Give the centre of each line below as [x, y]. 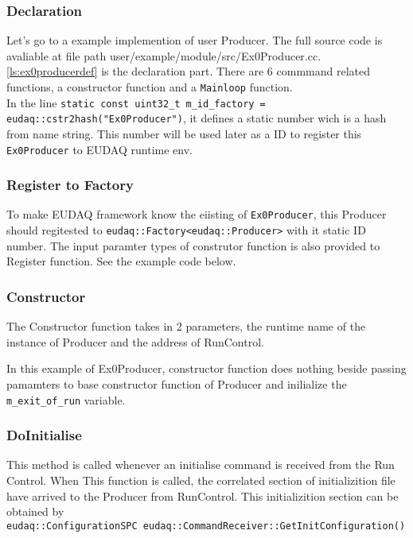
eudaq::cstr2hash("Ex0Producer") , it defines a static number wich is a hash [197, 118]
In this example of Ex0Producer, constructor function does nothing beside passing [206, 368]
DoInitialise [44, 435]
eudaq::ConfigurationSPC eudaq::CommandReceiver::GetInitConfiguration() [206, 526]
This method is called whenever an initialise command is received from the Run [201, 464]
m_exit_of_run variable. [66, 399]
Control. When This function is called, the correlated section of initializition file [201, 480]
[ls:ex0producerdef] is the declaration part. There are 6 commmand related [188, 71]
